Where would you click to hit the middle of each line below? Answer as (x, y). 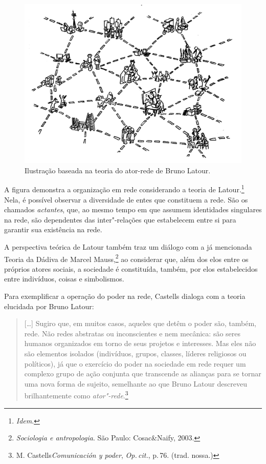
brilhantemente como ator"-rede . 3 (76, 395)
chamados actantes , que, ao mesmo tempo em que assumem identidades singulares (133, 209)
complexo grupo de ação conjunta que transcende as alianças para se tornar (143, 374)
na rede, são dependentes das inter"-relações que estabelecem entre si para (120, 219)
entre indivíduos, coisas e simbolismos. (64, 279)
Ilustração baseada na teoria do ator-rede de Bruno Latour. (118, 170)
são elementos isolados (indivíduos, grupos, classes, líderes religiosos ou (135, 353)
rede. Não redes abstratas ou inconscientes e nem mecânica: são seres (132, 333)
